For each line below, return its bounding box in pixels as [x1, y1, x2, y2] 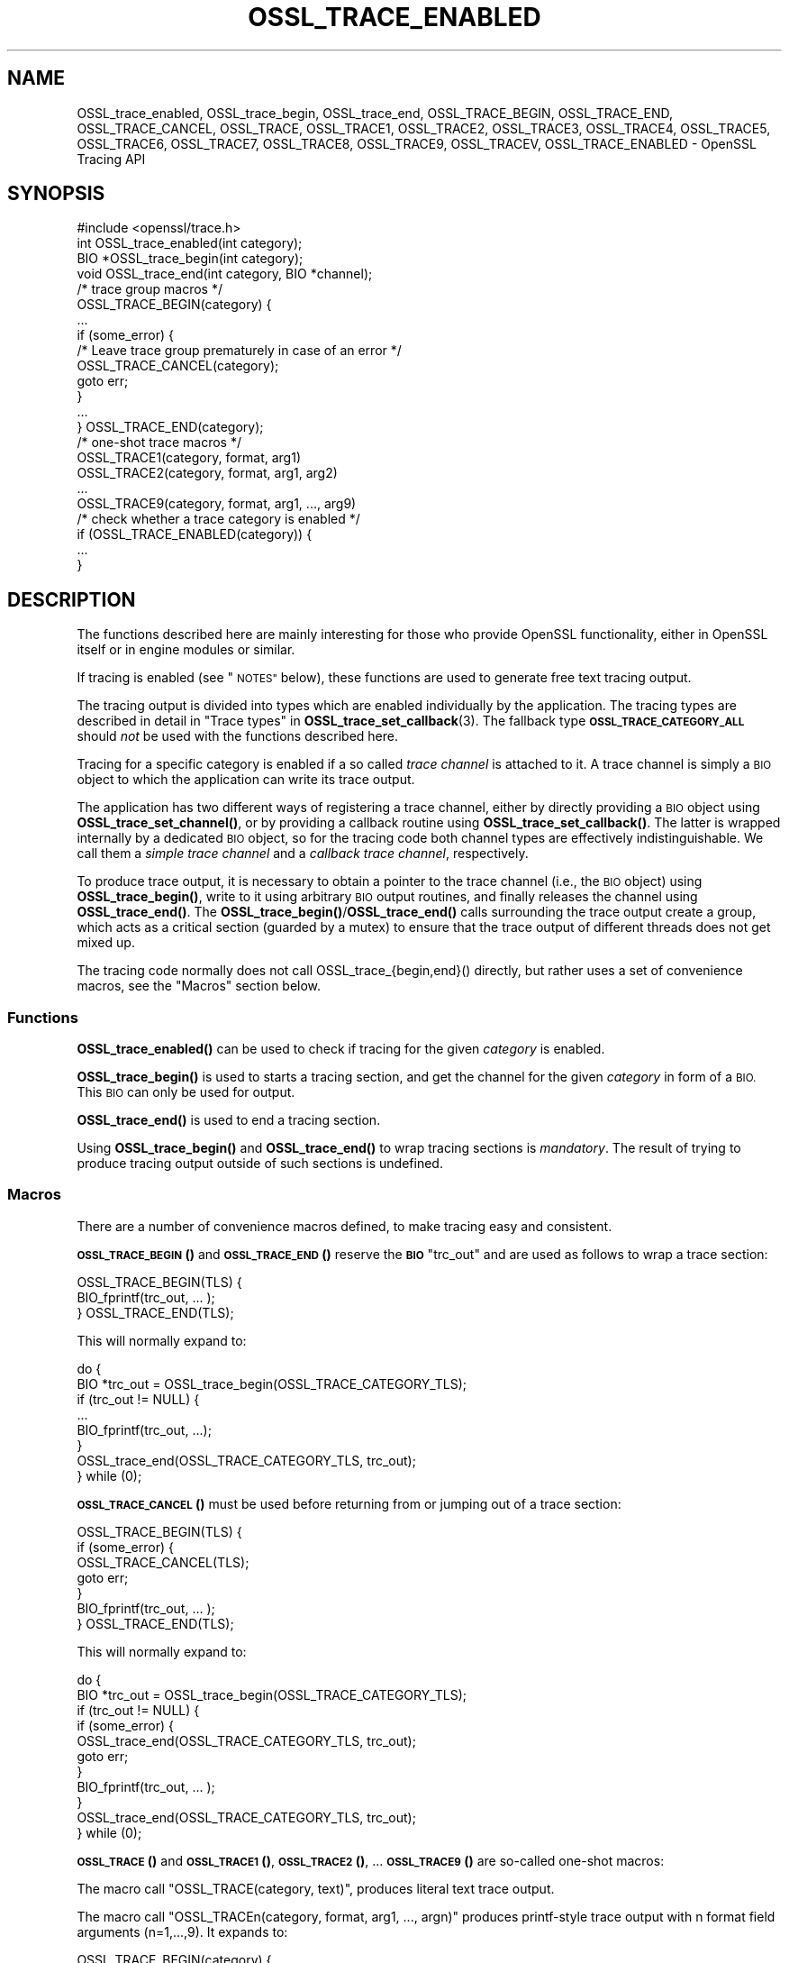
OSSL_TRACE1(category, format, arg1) [77, 450, 301, 466]
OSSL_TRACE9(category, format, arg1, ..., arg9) [77, 496, 357, 512]
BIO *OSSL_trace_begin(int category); [77, 251, 304, 267]
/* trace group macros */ [77, 281, 222, 297]
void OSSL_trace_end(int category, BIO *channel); [77, 266, 373, 282]
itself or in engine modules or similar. [77, 642, 295, 658]
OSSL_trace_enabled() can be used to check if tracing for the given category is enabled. [77, 1041, 605, 1057]
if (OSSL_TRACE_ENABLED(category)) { [77, 526, 313, 543]
